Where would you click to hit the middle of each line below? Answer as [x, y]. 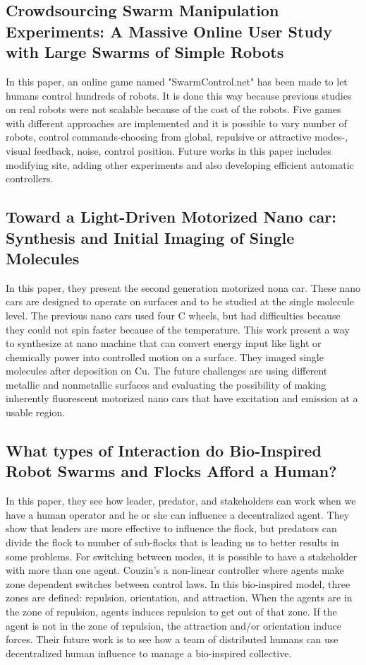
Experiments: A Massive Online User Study [169, 31]
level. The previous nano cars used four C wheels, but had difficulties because [173, 315]
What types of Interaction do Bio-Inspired [164, 451]
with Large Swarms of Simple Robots [145, 52]
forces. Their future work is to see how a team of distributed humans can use [172, 639]
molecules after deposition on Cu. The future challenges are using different [167, 371]
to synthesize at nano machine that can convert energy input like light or [164, 343]
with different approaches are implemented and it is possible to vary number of [176, 123]
